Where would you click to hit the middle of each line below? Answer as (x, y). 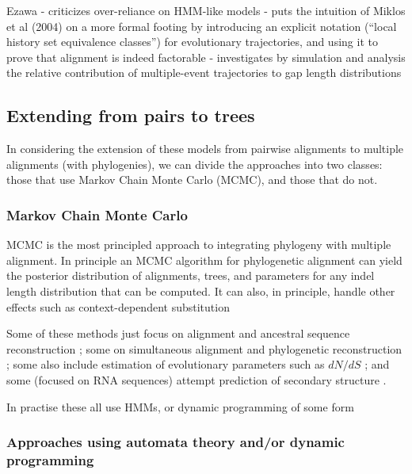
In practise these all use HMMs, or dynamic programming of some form (180, 406)
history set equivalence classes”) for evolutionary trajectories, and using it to (192, 42)
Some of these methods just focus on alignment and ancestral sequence (178, 333)
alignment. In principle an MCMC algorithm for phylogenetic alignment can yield (204, 260)
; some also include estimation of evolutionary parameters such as (166, 364)
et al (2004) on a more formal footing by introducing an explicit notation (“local (202, 26)
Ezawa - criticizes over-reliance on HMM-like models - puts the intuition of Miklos (206, 10)
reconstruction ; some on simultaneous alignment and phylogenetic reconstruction (204, 348)
